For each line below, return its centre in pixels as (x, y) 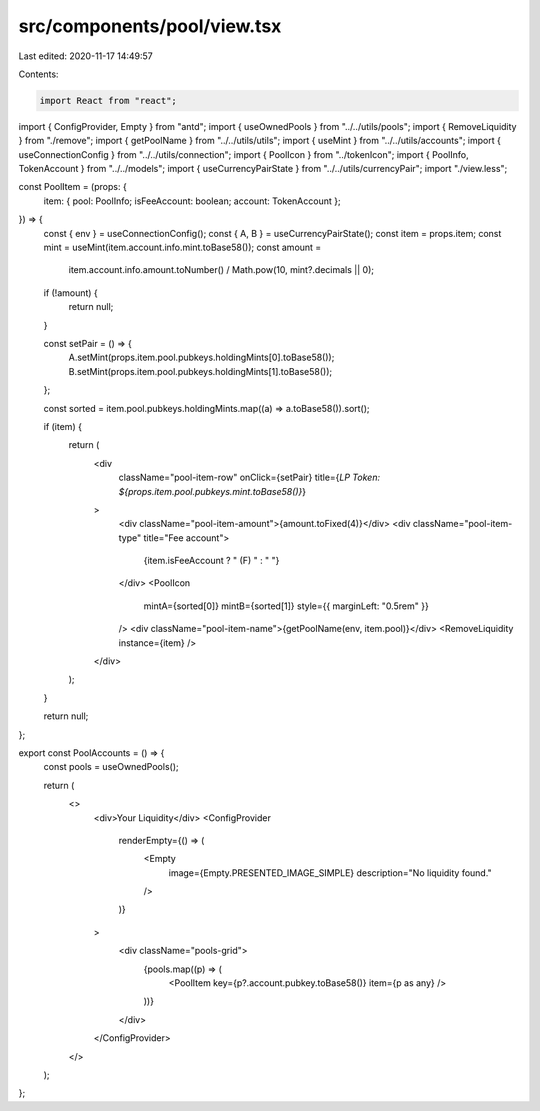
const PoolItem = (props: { (72, 187)
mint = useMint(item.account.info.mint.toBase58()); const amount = (182, 247)
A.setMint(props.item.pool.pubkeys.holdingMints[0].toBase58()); (201, 357)
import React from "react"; (108, 100)
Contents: (38, 74)
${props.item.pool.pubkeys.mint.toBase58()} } (212, 491)
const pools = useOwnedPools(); (111, 767)
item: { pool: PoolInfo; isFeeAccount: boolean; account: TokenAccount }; (192, 201)
